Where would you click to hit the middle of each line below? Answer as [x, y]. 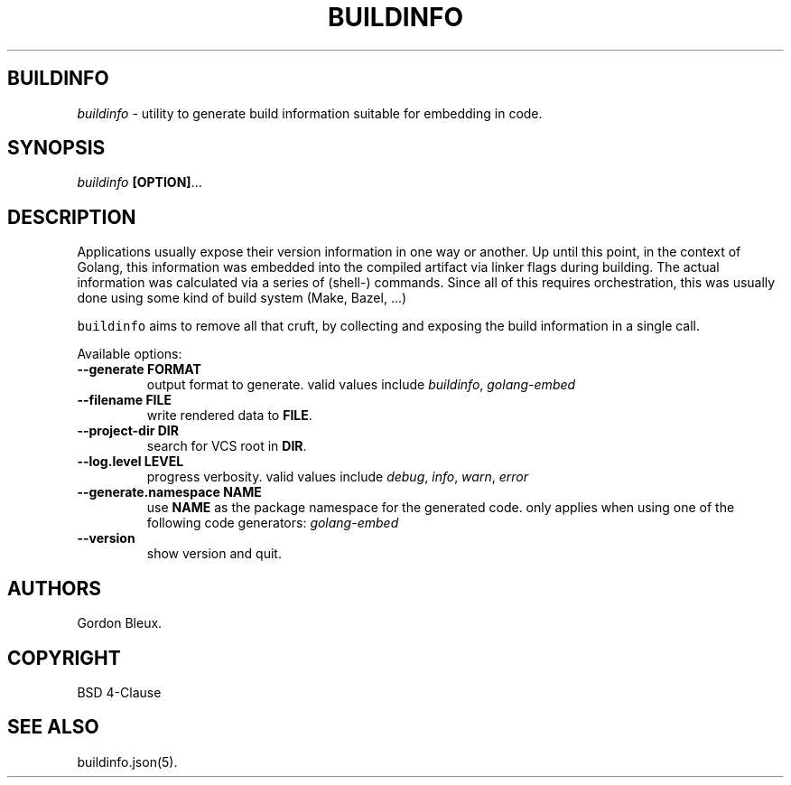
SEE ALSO [53, 727]
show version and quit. [214, 554]
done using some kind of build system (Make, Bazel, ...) [242, 298]
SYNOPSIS [56, 148]
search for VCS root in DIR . [227, 446]
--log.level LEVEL [130, 462]
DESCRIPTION [72, 217]
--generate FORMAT [139, 369]
